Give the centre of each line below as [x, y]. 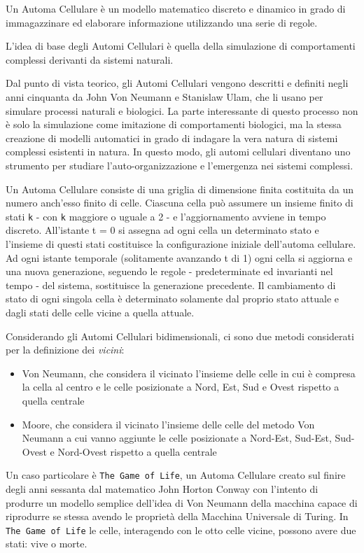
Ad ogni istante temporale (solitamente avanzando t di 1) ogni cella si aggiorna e [179, 257]
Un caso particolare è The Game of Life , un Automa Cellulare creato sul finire [176, 475]
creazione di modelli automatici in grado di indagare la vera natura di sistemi [172, 138]
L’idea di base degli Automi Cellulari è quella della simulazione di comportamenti [181, 46]
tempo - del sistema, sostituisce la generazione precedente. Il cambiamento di [171, 285]
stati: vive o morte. [47, 544]
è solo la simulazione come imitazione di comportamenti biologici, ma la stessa [174, 124]
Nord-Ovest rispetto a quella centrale [137, 451]
